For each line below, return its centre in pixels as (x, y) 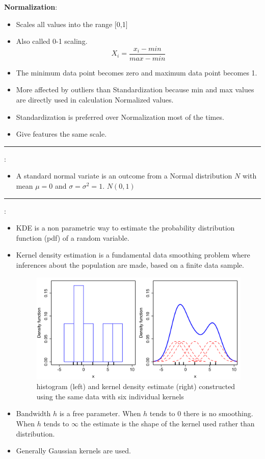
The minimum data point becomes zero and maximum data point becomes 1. (137, 72)
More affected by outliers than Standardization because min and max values (135, 90)
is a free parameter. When (100, 413)
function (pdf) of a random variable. (73, 237)
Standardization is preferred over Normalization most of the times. (120, 117)
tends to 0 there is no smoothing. (201, 413)
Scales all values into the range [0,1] (72, 24)
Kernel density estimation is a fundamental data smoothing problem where (133, 255)
